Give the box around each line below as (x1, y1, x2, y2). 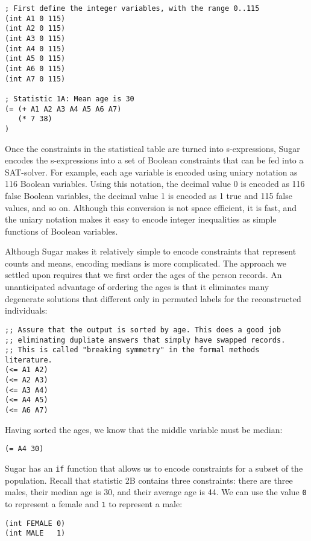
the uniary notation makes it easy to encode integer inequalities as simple (5, 213, 277, 226)
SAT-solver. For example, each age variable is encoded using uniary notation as (5, 165, 298, 178)
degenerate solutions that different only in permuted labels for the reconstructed (5, 292, 301, 305)
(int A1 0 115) (5, 14, 66, 23)
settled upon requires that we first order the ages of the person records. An (5, 268, 282, 281)
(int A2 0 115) (5, 24, 66, 33)
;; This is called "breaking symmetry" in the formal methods (5, 346, 260, 355)
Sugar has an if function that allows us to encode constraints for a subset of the (5, 462, 303, 474)
